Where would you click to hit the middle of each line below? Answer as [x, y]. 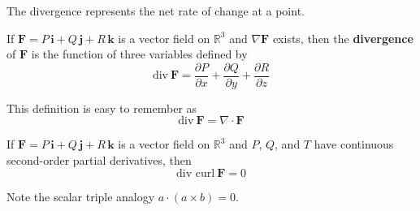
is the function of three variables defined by [139, 54]
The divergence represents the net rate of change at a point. [156, 11]
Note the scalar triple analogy [81, 196]
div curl [196, 173]
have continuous [354, 144]
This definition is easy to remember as [102, 108]
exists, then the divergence [343, 38]
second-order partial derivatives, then [99, 160]
